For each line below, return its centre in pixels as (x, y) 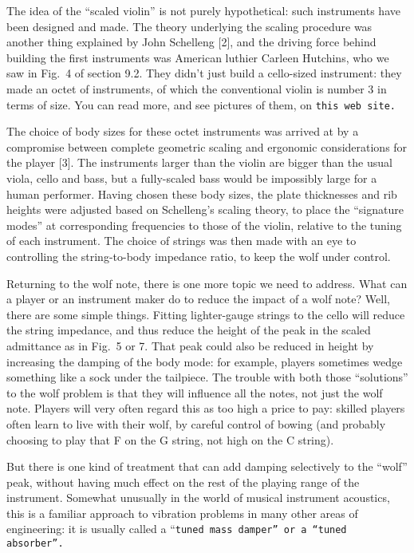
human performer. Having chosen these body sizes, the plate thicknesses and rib (202, 194)
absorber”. (35, 544)
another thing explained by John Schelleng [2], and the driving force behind (191, 42)
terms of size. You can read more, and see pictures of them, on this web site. (201, 104)
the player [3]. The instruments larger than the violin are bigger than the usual (199, 162)
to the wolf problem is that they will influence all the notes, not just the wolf (195, 392)
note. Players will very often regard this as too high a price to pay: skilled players (206, 408)
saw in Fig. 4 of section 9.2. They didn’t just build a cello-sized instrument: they (204, 73)
